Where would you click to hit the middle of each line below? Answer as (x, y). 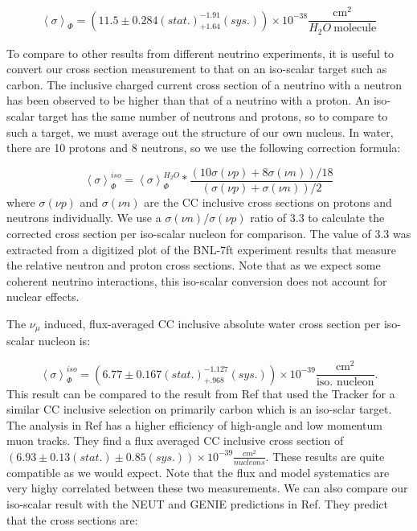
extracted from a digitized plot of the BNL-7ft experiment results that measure (201, 249)
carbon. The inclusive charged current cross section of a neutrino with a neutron (204, 84)
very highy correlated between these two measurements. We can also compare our (207, 488)
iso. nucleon (345, 383)
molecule (355, 29)
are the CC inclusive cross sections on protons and (268, 202)
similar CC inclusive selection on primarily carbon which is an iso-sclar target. (199, 409)
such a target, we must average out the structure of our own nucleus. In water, (200, 132)
